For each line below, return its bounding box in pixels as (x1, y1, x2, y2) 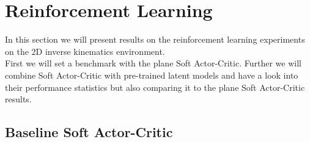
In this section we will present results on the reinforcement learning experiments (5, 33, 305, 46)
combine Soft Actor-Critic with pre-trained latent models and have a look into (5, 68, 298, 81)
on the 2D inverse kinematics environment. (5, 44, 165, 57)
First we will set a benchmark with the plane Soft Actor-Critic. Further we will (5, 57, 301, 69)
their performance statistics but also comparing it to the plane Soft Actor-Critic (5, 80, 305, 93)
